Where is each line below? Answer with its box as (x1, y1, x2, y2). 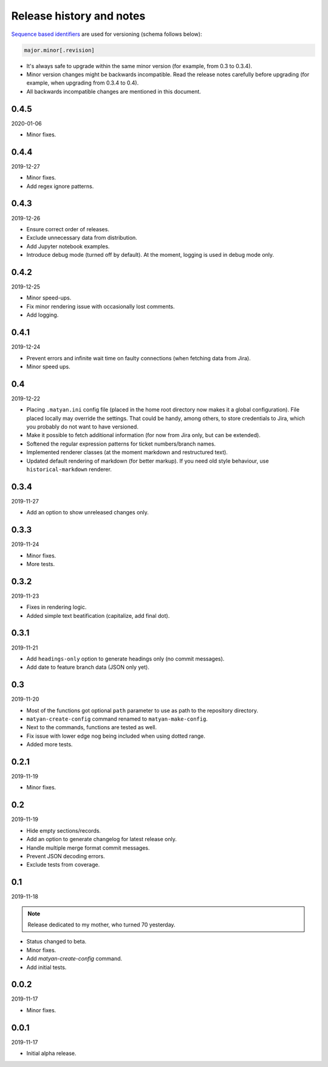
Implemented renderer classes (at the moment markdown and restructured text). (26, 449, 228, 456)
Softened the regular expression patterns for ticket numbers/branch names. (26, 440, 216, 447)
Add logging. (26, 311, 59, 319)
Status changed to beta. (26, 938, 87, 945)
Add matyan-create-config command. (26, 955, 123, 962)
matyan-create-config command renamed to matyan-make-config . (26, 715, 208, 722)
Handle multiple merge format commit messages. (26, 844, 150, 852)
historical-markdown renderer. (26, 466, 112, 473)
